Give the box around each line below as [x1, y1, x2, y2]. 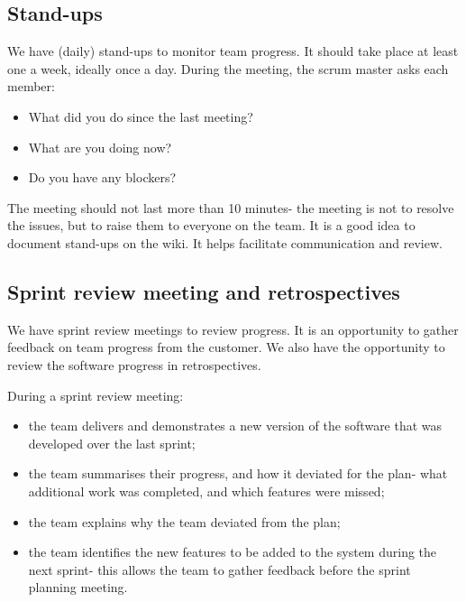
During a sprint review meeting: [7, 385, 184, 404]
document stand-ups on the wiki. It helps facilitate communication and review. [7, 233, 443, 252]
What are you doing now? [28, 137, 172, 156]
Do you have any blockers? [28, 168, 177, 187]
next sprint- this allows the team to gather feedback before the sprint [28, 560, 411, 579]
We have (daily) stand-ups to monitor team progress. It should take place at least [7, 42, 459, 60]
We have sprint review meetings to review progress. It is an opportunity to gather [7, 320, 459, 338]
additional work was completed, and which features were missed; [28, 481, 385, 500]
